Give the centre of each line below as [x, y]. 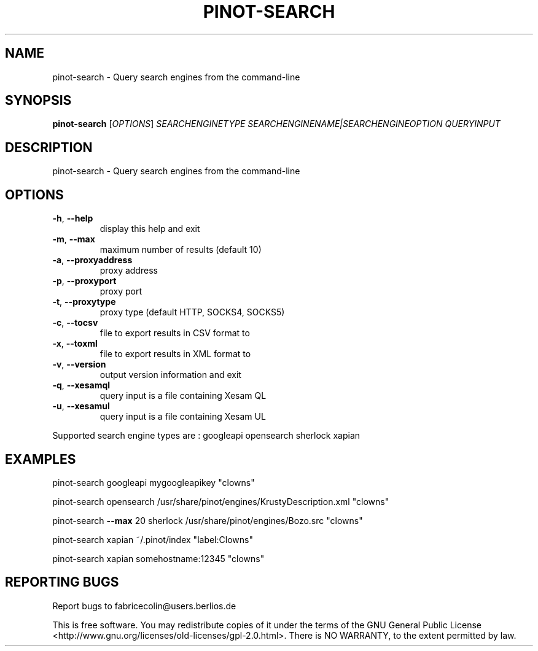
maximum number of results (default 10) [181, 250]
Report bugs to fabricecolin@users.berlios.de [144, 606]
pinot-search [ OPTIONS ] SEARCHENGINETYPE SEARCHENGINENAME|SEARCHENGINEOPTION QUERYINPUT [276, 124]
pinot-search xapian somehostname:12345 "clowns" [158, 558]
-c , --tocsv [75, 323]
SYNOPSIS [38, 101]
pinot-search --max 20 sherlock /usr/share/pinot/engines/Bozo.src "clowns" [208, 520]
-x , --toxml [75, 344]
